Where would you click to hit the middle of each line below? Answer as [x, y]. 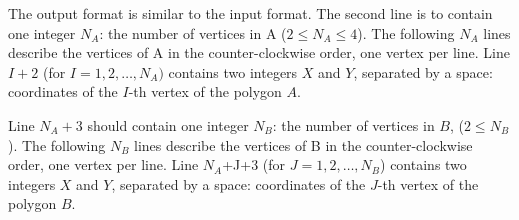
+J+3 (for [254, 164]
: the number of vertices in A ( [193, 32]
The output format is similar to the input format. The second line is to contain [250, 13]
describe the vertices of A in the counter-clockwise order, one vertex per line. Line [259, 52]
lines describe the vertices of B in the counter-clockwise [303, 144]
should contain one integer [168, 124]
